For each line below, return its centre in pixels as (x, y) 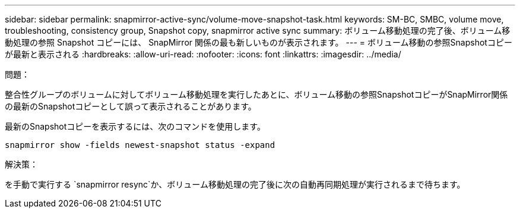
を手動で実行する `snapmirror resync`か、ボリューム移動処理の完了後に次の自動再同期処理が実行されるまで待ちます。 (235, 184)
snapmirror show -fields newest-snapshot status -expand (140, 145)
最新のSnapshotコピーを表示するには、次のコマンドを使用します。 (135, 126)
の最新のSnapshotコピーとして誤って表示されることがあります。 (131, 106)
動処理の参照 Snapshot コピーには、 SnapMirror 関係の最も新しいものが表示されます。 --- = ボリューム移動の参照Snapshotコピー (259, 42)
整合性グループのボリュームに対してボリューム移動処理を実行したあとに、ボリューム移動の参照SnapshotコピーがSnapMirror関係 (256, 94)
